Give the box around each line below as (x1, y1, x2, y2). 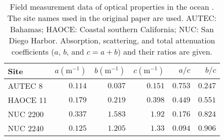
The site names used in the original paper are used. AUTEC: (7, 12, 217, 23)
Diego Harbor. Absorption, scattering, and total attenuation (8, 35, 215, 46)
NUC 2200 (8, 108, 44, 120)
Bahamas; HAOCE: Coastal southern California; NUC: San (10, 23, 214, 35)
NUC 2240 (8, 122, 44, 134)
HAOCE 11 (8, 94, 47, 105)
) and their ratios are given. (117, 46, 213, 57)
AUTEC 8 (8, 80, 43, 91)
